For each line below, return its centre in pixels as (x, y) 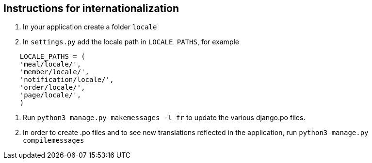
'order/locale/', (52, 88)
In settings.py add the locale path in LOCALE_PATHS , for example (131, 42)
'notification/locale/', (67, 80)
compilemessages (54, 141)
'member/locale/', (55, 72)
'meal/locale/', (50, 64)
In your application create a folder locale (90, 27)
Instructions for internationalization (91, 8)
